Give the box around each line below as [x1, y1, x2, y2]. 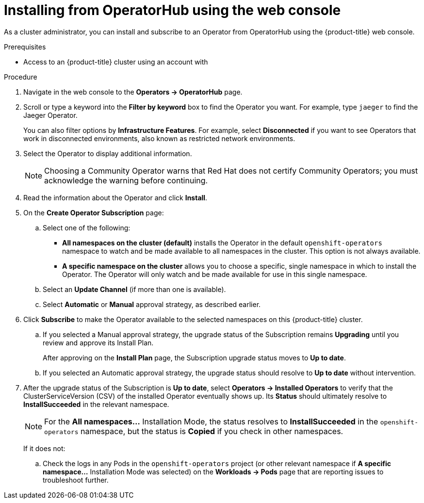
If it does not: [23, 444, 65, 453]
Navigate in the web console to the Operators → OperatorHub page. [23, 87, 243, 96]
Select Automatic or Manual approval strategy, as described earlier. [43, 300, 261, 308]
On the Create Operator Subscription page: [23, 208, 164, 217]
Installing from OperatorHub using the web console [4, 2, 341, 18]
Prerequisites [4, 42, 46, 51]
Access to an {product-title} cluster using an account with [23, 57, 208, 66]
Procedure [4, 72, 37, 81]
